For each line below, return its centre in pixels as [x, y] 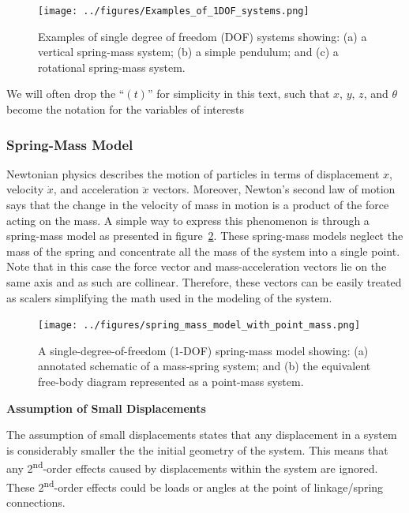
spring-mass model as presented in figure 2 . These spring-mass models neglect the [205, 236]
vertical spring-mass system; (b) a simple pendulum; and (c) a [188, 52]
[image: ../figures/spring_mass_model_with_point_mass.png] [199, 326]
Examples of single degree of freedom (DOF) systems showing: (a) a [203, 36]
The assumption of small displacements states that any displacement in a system [202, 434]
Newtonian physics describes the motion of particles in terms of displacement [193, 173]
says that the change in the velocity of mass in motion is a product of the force [198, 205]
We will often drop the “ [66, 94]
